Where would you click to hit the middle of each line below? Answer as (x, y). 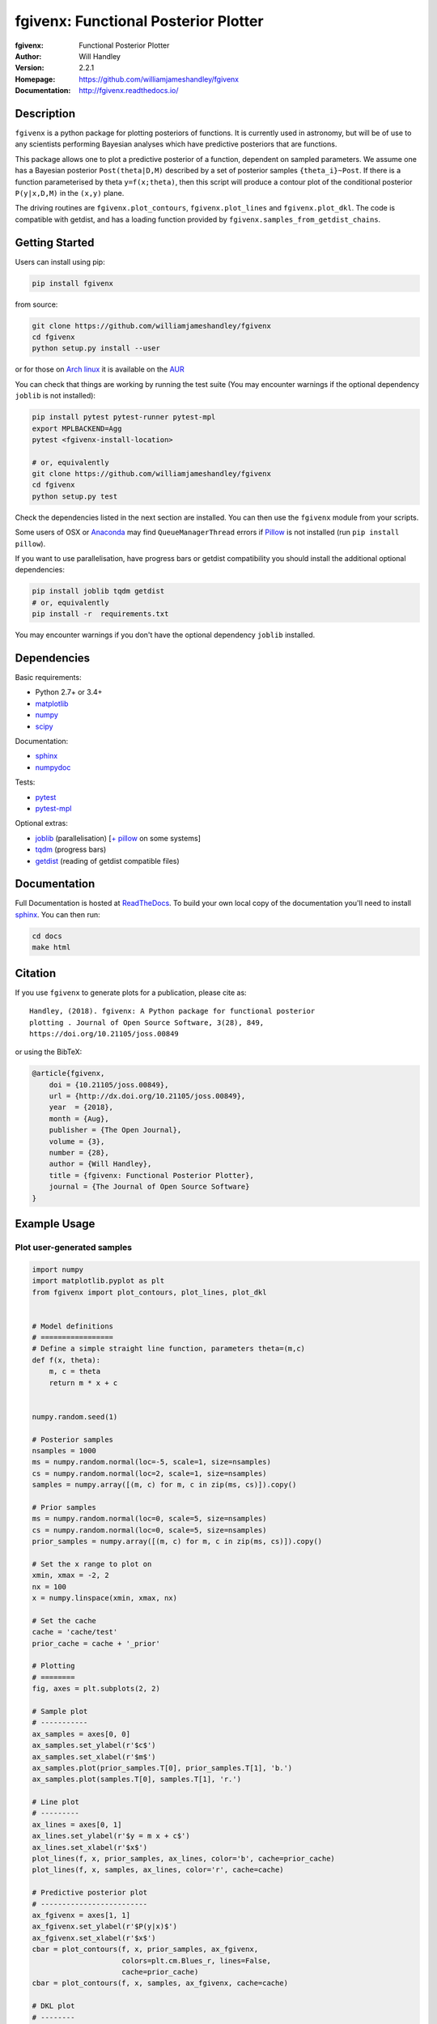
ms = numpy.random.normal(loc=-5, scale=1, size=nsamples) (151, 1462)
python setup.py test (75, 496)
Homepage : (35, 79)
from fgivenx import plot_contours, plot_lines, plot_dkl (149, 1292)
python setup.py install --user (96, 349)
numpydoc (53, 767)
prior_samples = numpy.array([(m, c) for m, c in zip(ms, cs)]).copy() (177, 1541)
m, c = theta (75, 1371)
